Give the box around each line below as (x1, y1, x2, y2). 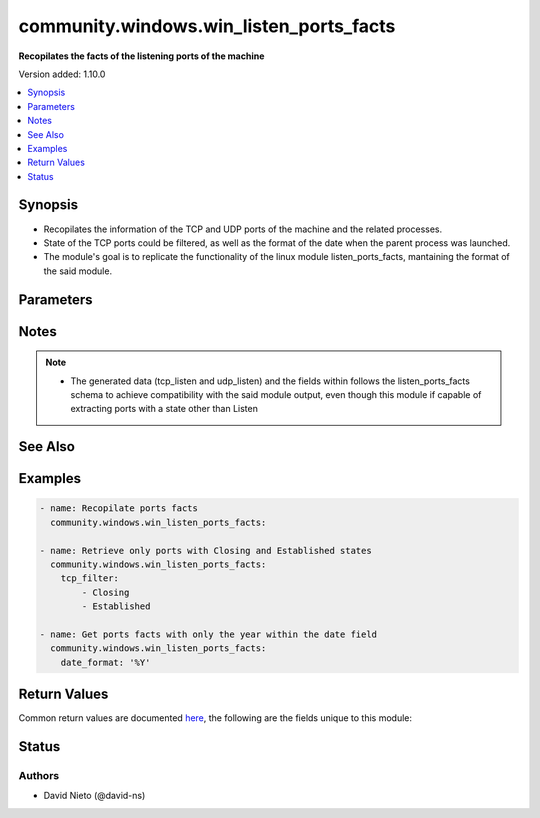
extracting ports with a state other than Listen (70, 403, 259, 415)
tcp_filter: (60, 573, 120, 584)
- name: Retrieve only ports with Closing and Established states (39, 545, 372, 556)
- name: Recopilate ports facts (39, 503, 199, 514)
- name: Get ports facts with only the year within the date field (39, 628, 378, 640)
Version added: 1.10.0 (18, 68, 106, 80)
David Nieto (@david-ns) (43, 790, 146, 802)
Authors (18, 768, 60, 782)
